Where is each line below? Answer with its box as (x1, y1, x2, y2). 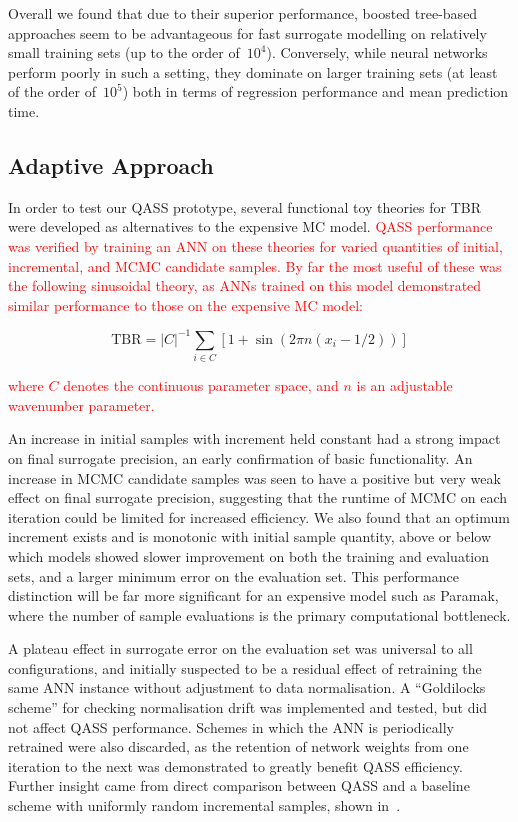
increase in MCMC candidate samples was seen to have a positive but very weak (8, 467, 501, 488)
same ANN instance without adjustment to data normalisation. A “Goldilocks (8, 677, 486, 698)
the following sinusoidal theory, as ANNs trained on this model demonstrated (8, 275, 482, 296)
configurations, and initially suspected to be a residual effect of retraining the (8, 657, 482, 678)
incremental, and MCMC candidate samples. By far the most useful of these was (8, 255, 502, 276)
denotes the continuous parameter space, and (63, 375, 339, 396)
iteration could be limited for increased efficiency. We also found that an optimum (8, 506, 510, 527)
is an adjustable (356, 375, 453, 396)
